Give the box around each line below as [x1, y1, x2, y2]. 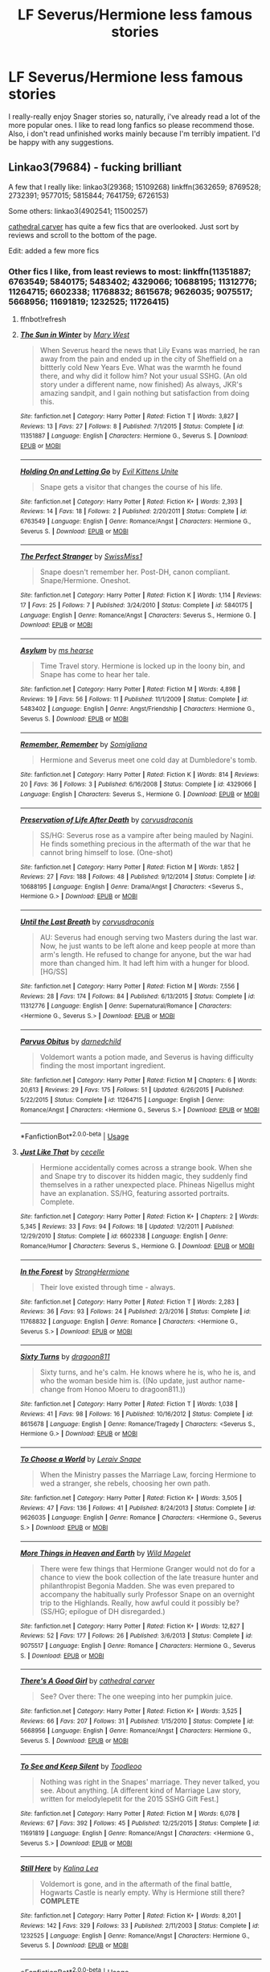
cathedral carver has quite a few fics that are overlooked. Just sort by [8, 221, 239, 231]
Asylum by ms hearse [19, 645, 94, 655]
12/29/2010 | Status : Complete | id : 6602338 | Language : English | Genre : [19, 1232, 228, 1240]
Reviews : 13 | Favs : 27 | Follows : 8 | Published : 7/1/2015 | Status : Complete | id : [19, 422, 244, 430]
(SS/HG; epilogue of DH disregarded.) [39, 1606, 166, 1616]
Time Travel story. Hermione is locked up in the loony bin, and [39, 661, 245, 671]
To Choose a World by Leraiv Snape [19, 1454, 142, 1464]
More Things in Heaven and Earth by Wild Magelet [19, 1548, 191, 1558]
